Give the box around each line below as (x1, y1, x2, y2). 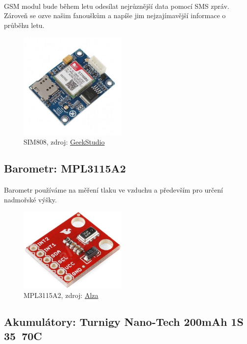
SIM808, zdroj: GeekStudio (24, 136, 105, 147)
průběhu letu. (4, 20, 45, 30)
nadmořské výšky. (4, 194, 57, 204)
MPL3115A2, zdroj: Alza (24, 290, 99, 300)
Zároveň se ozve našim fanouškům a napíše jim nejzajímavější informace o (4, 10, 226, 21)
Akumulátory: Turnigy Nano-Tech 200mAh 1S (4, 314, 244, 329)
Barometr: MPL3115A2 (4, 160, 126, 175)
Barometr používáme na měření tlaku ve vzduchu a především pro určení (4, 184, 223, 195)
